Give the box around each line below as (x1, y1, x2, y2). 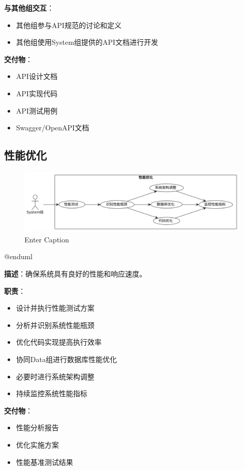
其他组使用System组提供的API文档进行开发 (16, 37, 158, 47)
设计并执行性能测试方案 (16, 302, 95, 313)
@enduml (4, 251, 33, 262)
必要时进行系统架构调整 (16, 371, 95, 381)
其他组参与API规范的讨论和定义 (16, 19, 121, 30)
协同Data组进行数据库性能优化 (16, 353, 117, 364)
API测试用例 (16, 105, 57, 116)
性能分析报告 (16, 422, 59, 433)
